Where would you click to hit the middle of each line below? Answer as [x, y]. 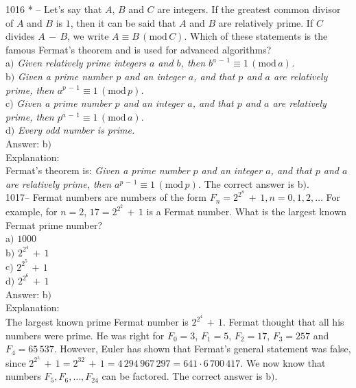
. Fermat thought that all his [284, 322]
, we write [88, 36]
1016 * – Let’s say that [54, 9]
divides [20, 36]
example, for [32, 211]
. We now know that [283, 362]
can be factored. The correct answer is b [187, 376]
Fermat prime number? [54, 225]
